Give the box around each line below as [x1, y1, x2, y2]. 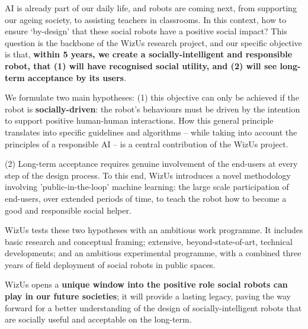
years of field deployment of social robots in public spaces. [5, 258, 216, 270]
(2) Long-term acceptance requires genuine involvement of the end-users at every [5, 157, 298, 170]
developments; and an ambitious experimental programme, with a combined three [5, 247, 301, 259]
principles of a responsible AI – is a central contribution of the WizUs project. [5, 137, 288, 150]
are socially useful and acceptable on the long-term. [5, 313, 192, 325]
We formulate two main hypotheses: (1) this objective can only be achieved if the [5, 91, 299, 104]
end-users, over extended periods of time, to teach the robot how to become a [5, 192, 287, 204]
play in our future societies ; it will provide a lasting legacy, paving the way [5, 290, 291, 302]
